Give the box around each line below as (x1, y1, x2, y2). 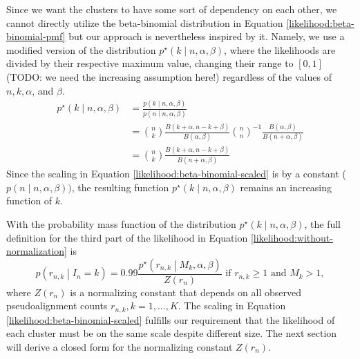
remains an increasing (240, 179, 332, 194)
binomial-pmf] (6, 29, 66, 43)
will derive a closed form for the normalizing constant (6, 339, 233, 353)
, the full (304, 216, 341, 231)
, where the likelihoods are (224, 42, 336, 57)
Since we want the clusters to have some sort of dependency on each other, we (6, 2, 337, 16)
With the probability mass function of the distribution (6, 216, 236, 231)
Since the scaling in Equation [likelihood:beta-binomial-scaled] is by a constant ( (6, 166, 346, 181)
